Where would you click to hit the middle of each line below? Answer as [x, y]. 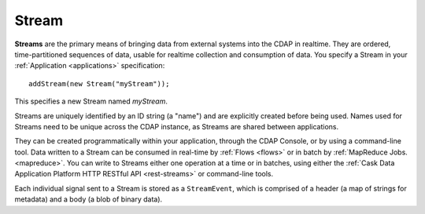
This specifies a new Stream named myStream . [91, 101]
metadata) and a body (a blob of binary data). [89, 199]
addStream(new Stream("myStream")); [99, 83]
